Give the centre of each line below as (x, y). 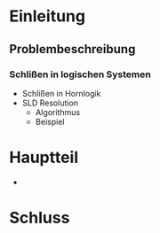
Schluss (40, 218)
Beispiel (50, 121)
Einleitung (48, 16)
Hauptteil (44, 158)
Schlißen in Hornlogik (61, 93)
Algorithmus (58, 112)
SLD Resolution (50, 103)
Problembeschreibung (72, 49)
